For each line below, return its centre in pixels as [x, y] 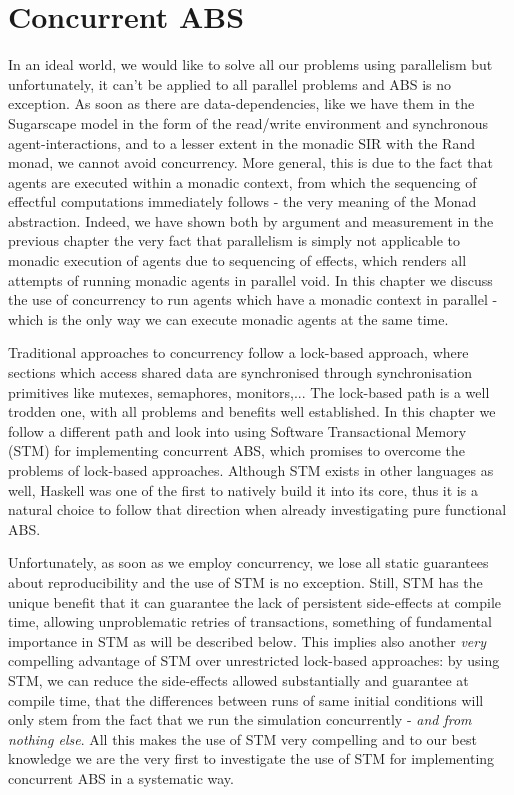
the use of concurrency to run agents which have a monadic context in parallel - [253, 299]
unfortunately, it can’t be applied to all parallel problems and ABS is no [230, 83]
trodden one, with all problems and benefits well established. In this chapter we [252, 411]
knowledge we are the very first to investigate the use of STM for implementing [251, 758]
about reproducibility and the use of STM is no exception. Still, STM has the [245, 581]
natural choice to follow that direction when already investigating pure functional [257, 509]
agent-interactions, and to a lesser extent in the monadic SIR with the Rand [241, 142]
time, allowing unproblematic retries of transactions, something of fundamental [250, 621]
